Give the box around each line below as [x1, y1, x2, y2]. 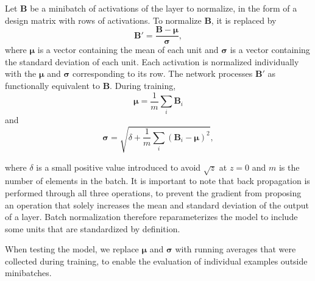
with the [5, 67, 37, 80]
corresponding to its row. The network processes [72, 67, 253, 80]
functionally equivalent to [5, 79, 100, 92]
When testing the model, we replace [5, 243, 139, 255]
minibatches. [5, 266, 52, 279]
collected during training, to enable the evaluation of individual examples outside [5, 254, 308, 267]
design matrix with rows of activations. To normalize [5, 13, 202, 26]
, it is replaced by [211, 13, 277, 26]
